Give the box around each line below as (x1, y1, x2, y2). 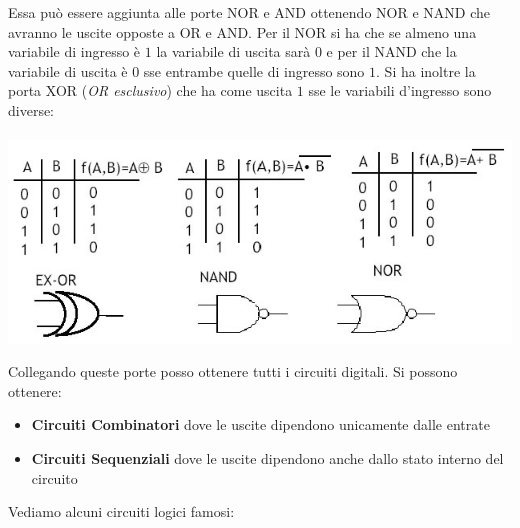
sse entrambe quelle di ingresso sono (143, 60, 365, 81)
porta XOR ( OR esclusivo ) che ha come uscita (8, 80, 293, 101)
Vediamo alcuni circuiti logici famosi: (8, 501, 235, 522)
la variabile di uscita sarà (156, 41, 311, 62)
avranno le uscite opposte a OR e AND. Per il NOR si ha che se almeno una (8, 21, 477, 42)
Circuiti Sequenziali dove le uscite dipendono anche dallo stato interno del (31, 448, 504, 469)
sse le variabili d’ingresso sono (308, 80, 492, 101)
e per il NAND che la (326, 41, 457, 62)
